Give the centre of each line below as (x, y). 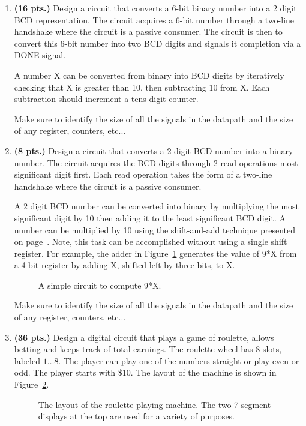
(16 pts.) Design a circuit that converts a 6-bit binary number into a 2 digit (155, 8)
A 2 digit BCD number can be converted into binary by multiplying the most (157, 206)
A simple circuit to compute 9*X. (100, 285)
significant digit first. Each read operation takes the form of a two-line (143, 174)
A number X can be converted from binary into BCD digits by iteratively (149, 75)
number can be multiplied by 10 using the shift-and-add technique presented (154, 229)
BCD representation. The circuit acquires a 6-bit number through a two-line (154, 19)
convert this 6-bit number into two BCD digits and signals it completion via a (157, 43)
